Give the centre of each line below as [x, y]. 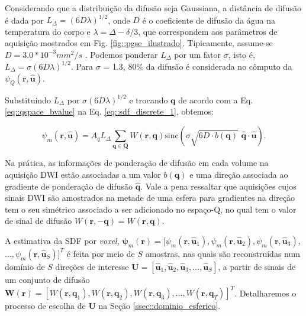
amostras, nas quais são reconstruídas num [223, 253]
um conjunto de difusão [47, 279]
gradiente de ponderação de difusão [69, 186]
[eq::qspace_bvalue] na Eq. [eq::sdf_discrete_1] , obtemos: [109, 111]
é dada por [24, 20]
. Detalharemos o [265, 293]
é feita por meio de [101, 253]
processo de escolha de [45, 306]
